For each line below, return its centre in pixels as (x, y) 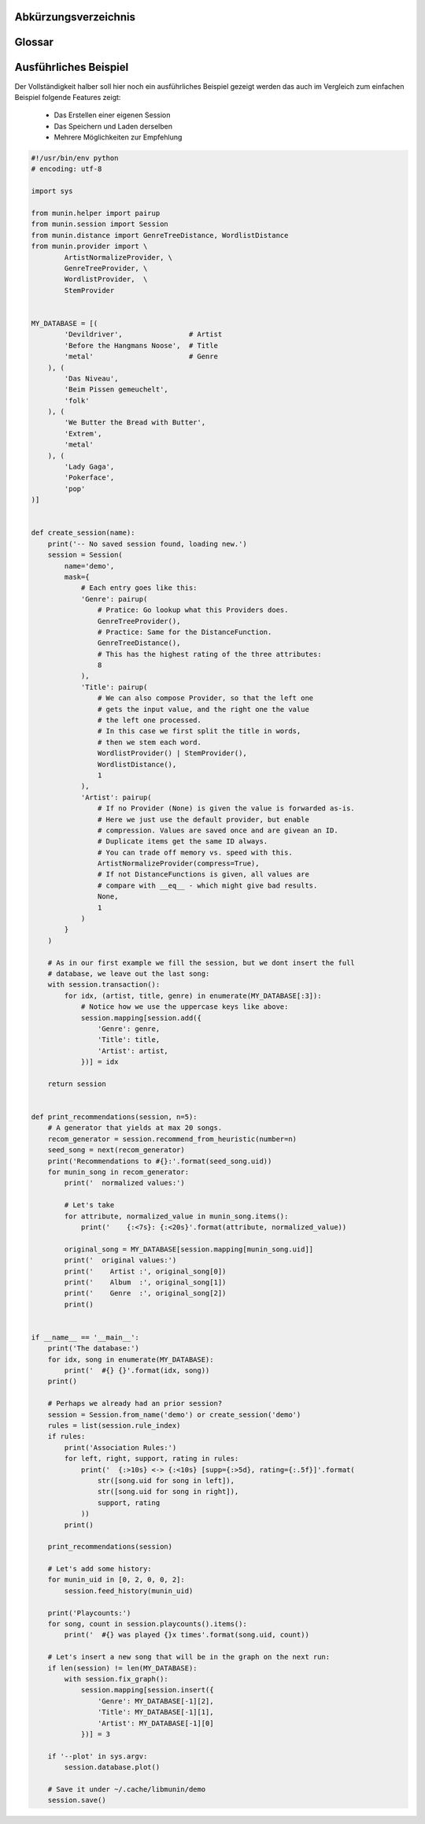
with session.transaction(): (104, 985)
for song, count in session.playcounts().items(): (147, 1624)
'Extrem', (83, 434)
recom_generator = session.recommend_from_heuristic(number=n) (172, 1139)
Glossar (34, 42)
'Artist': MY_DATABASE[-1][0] (155, 1723)
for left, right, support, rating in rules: (152, 1459)
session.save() (77, 1800)
